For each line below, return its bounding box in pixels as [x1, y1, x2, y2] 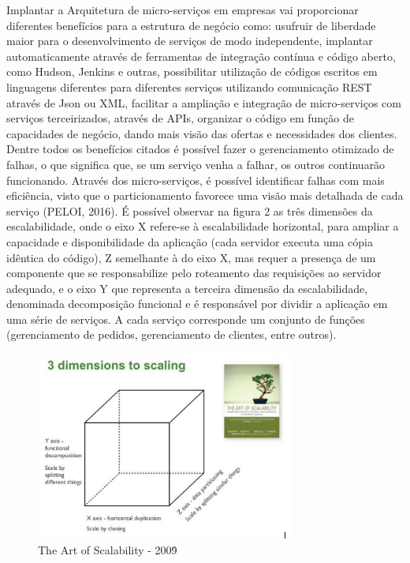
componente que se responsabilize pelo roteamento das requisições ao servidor [6, 265, 382, 281]
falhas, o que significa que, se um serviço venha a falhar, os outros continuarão [6, 156, 386, 172]
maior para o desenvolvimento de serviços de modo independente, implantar [6, 32, 373, 49]
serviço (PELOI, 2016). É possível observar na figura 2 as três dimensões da [6, 202, 373, 219]
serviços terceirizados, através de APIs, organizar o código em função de [6, 110, 354, 126]
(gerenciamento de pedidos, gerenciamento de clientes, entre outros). [6, 326, 337, 343]
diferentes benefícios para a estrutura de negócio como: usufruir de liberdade [6, 17, 376, 33]
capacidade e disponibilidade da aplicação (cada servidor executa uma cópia [6, 233, 373, 250]
